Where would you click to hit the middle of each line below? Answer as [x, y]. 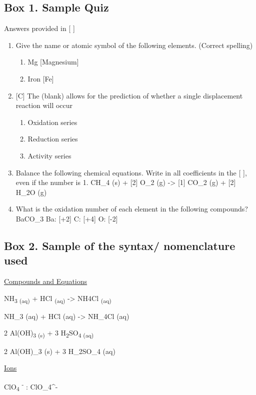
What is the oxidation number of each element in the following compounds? [132, 209]
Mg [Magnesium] [53, 62]
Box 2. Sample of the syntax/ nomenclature [120, 245]
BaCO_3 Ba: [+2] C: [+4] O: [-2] [67, 218]
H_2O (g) [31, 192]
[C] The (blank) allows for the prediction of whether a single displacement [129, 95]
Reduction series [53, 139]
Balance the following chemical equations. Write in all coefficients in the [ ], [131, 172]
